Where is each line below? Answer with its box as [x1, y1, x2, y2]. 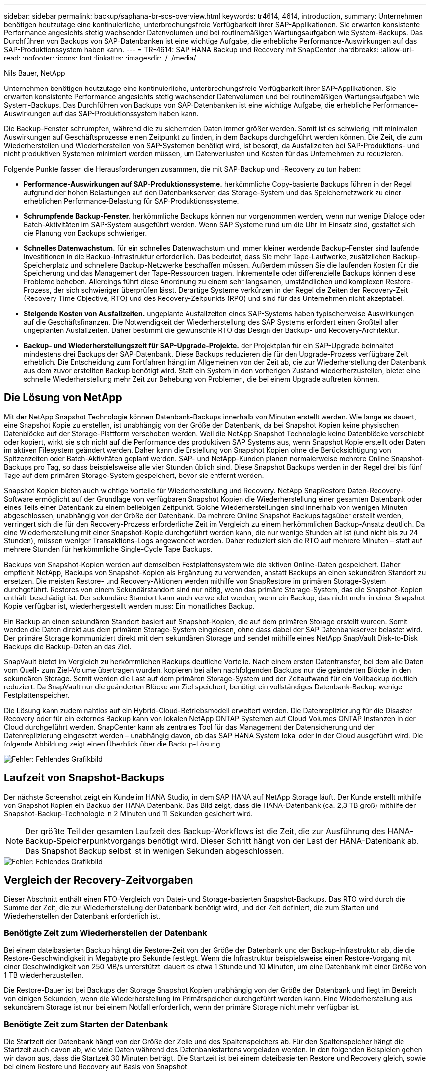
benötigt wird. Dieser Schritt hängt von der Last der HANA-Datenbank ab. [147, 835, 419, 846]
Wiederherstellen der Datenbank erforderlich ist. [4, 911, 161, 920]
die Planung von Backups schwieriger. [24, 229, 147, 237]
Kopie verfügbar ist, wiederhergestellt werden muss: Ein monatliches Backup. [4, 601, 255, 610]
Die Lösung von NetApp [4, 391, 122, 404]
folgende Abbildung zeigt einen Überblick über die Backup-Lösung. [4, 739, 222, 748]
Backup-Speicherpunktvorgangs [25, 835, 146, 846]
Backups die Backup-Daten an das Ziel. [4, 642, 132, 651]
